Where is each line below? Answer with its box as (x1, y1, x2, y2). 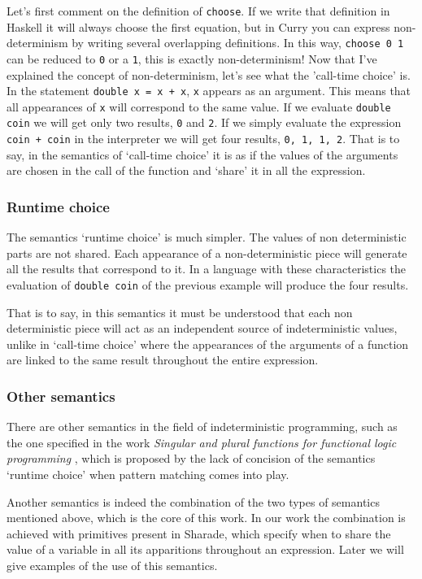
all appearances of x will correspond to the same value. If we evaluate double (7, 98, 391, 115)
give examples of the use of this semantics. (7, 556, 218, 573)
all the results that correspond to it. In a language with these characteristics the (7, 260, 407, 277)
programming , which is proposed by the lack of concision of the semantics (7, 450, 376, 467)
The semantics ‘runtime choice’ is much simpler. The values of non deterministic (7, 229, 407, 246)
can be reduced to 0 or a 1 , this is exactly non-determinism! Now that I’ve (7, 50, 377, 67)
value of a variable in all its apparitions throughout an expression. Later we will (7, 541, 404, 558)
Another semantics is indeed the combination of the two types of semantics (7, 493, 380, 510)
